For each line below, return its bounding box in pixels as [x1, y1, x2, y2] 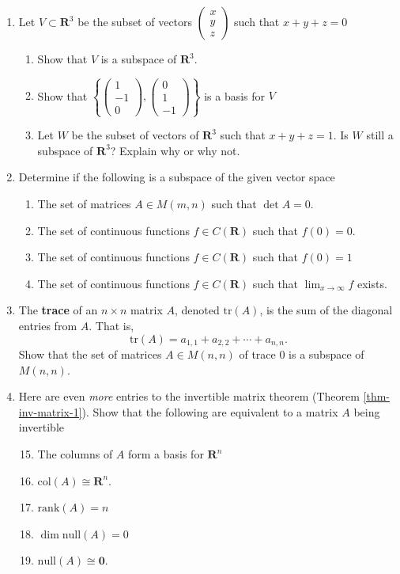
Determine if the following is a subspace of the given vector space [18, 169, 335, 185]
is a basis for [204, 87, 266, 104]
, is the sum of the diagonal [259, 302, 393, 318]
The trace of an [18, 302, 98, 318]
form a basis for [127, 446, 204, 462]
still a [366, 127, 394, 143]
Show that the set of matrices [18, 346, 162, 363]
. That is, [89, 317, 134, 333]
